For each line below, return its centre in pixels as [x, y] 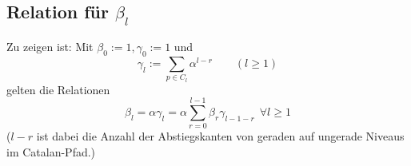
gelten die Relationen [58, 89]
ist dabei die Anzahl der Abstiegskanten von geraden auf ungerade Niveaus [220, 136]
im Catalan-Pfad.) [51, 151]
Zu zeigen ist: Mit [50, 46]
